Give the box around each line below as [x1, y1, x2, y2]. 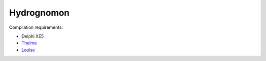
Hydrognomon [9, 7, 70, 18]
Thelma [21, 40, 37, 46]
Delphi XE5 [21, 33, 44, 39]
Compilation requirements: [9, 24, 63, 30]
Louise [21, 47, 35, 53]
